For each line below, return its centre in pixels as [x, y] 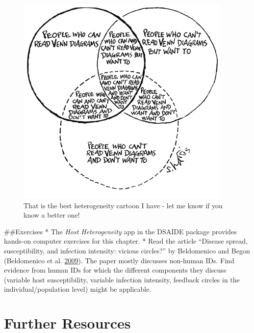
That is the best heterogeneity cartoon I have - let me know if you [123, 205]
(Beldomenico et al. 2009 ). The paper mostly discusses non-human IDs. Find [119, 260]
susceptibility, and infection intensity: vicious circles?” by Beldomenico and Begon [127, 250]
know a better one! [52, 215]
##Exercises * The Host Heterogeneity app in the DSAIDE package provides [120, 231]
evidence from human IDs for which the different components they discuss [115, 270]
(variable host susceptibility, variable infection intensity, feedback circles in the [122, 279]
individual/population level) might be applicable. [78, 289]
